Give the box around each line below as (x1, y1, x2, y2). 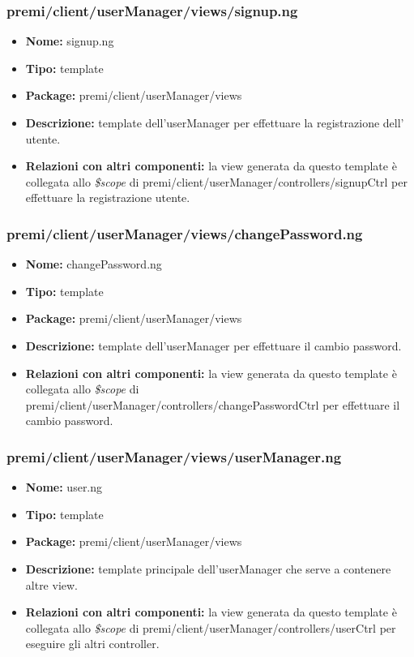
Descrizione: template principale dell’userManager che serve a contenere (25, 560, 391, 577)
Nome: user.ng (25, 479, 103, 496)
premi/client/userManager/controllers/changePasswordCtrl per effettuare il (25, 396, 400, 413)
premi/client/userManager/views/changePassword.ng (6, 223, 363, 243)
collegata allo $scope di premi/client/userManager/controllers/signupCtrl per (25, 173, 408, 190)
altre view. (25, 576, 79, 593)
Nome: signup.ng (25, 32, 114, 49)
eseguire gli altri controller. (25, 635, 160, 652)
